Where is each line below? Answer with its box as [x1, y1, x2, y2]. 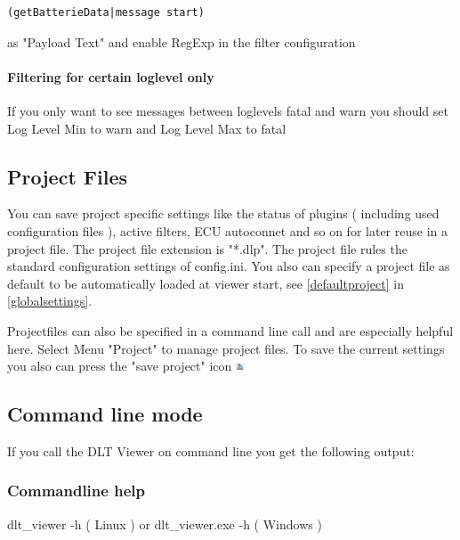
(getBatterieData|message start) [7, 6, 205, 19]
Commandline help [7, 479, 145, 502]
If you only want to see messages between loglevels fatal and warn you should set [7, 101, 448, 119]
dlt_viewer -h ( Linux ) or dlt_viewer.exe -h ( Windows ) [7, 514, 322, 533]
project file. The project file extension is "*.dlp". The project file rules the [7, 239, 408, 258]
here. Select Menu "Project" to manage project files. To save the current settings [7, 339, 445, 357]
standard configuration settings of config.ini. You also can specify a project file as [7, 257, 450, 275]
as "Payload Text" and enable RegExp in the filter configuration [7, 32, 356, 51]
